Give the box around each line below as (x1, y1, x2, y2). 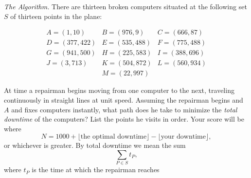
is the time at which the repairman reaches (32, 164, 160, 175)
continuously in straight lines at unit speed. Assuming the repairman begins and (4, 94, 243, 105)
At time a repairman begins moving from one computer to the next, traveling (4, 85, 234, 95)
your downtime (161, 133, 206, 141)
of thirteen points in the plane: (10, 11, 102, 21)
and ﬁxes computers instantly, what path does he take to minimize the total (11, 104, 237, 114)
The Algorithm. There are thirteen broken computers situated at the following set (4, 1, 247, 11)
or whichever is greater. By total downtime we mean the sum (4, 140, 186, 150)
